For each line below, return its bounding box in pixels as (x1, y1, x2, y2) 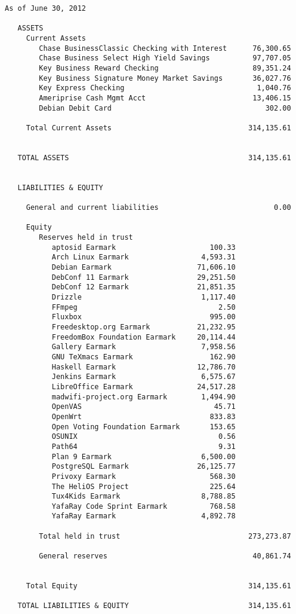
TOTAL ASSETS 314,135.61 (17, 153, 291, 162)
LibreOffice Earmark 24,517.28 (51, 382, 236, 391)
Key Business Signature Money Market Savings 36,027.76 (39, 74, 291, 83)
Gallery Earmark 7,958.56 (51, 343, 236, 352)
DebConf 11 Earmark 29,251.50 (51, 273, 236, 282)
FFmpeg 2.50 (51, 303, 236, 311)
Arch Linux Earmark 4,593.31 (51, 253, 236, 262)
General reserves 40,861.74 (39, 552, 291, 561)
